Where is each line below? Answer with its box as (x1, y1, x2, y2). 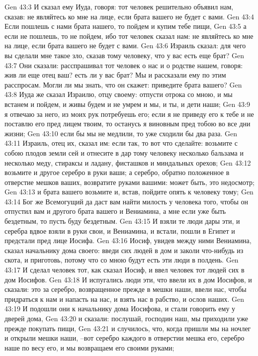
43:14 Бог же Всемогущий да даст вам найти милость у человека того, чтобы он (4, 196, 249, 206)
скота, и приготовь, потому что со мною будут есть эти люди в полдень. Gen (4, 255, 239, 265)
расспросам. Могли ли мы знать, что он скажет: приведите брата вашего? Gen (4, 79, 242, 89)
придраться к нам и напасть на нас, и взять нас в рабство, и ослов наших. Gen (4, 293, 245, 304)
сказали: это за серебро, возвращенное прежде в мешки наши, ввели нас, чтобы (4, 284, 247, 294)
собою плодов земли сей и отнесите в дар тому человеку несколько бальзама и (4, 147, 244, 158)
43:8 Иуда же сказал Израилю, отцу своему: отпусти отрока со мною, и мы (4, 89, 233, 99)
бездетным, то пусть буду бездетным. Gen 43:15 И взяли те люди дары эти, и (4, 216, 240, 226)
